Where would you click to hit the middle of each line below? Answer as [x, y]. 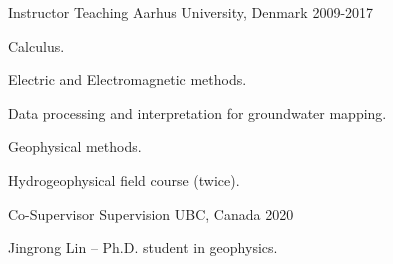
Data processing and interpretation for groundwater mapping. [197, 112]
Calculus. [36, 45]
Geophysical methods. [75, 146]
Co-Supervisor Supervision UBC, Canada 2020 [151, 213]
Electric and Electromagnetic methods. [127, 79]
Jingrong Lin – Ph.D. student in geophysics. [143, 247]
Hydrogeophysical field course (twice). [124, 179]
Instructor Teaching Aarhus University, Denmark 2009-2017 [191, 12]
